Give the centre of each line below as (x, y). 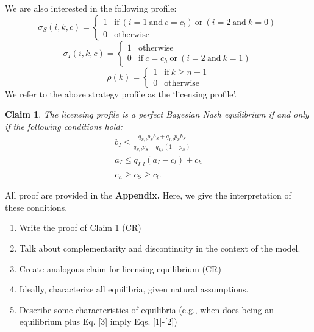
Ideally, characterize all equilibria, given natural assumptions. (134, 289)
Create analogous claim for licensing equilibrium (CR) (120, 268)
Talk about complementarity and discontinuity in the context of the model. (160, 248)
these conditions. (36, 207)
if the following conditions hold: (64, 126)
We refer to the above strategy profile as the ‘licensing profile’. (121, 94)
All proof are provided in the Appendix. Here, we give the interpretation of (148, 195)
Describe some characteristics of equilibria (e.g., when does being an (147, 309)
